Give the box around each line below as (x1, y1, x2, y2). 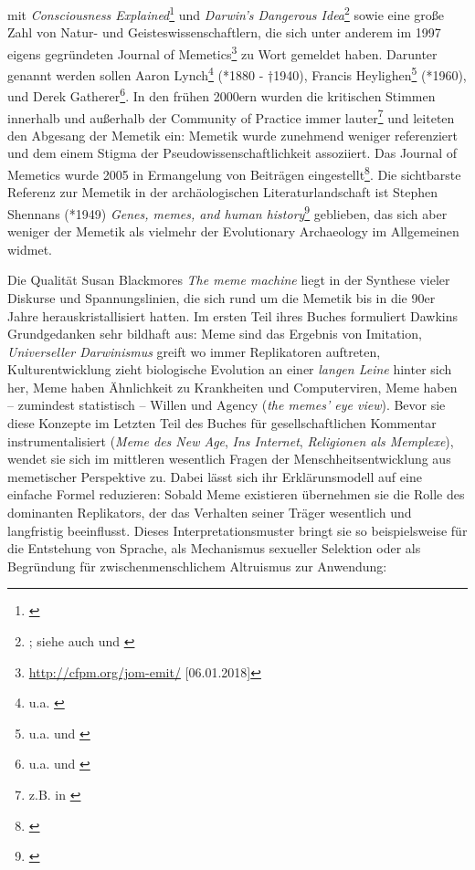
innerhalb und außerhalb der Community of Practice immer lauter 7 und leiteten (7, 105, 455, 127)
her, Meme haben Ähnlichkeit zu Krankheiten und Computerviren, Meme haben (7, 377, 458, 396)
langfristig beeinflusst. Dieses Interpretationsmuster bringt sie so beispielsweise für (7, 520, 468, 540)
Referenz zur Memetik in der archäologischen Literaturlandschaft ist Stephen (7, 183, 438, 202)
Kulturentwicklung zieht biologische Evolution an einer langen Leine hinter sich (7, 360, 452, 379)
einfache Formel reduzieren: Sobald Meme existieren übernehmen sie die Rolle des (7, 485, 465, 504)
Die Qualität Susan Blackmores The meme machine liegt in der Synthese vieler (7, 270, 450, 289)
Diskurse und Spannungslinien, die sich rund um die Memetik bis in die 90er (7, 288, 436, 307)
